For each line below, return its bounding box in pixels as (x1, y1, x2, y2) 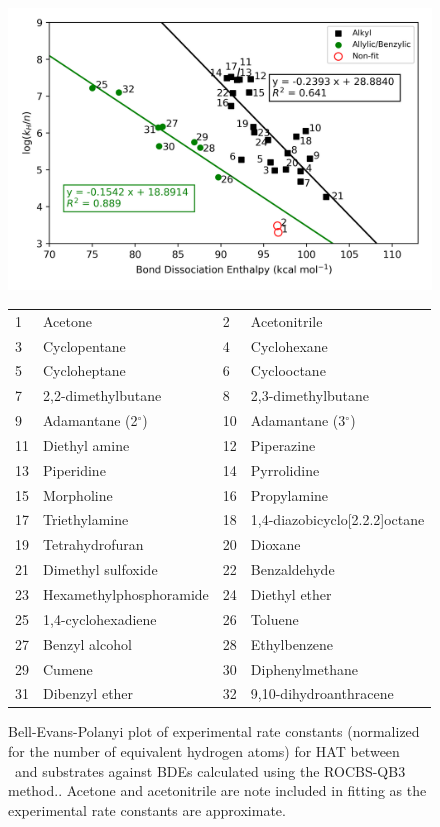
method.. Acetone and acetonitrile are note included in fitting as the (8, 780, 427, 801)
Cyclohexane (250, 335, 328, 356)
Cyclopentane (43, 335, 126, 356)
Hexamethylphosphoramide (43, 584, 209, 605)
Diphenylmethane (250, 658, 358, 679)
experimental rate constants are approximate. (8, 799, 286, 820)
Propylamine (250, 484, 329, 505)
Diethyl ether (250, 584, 332, 605)
